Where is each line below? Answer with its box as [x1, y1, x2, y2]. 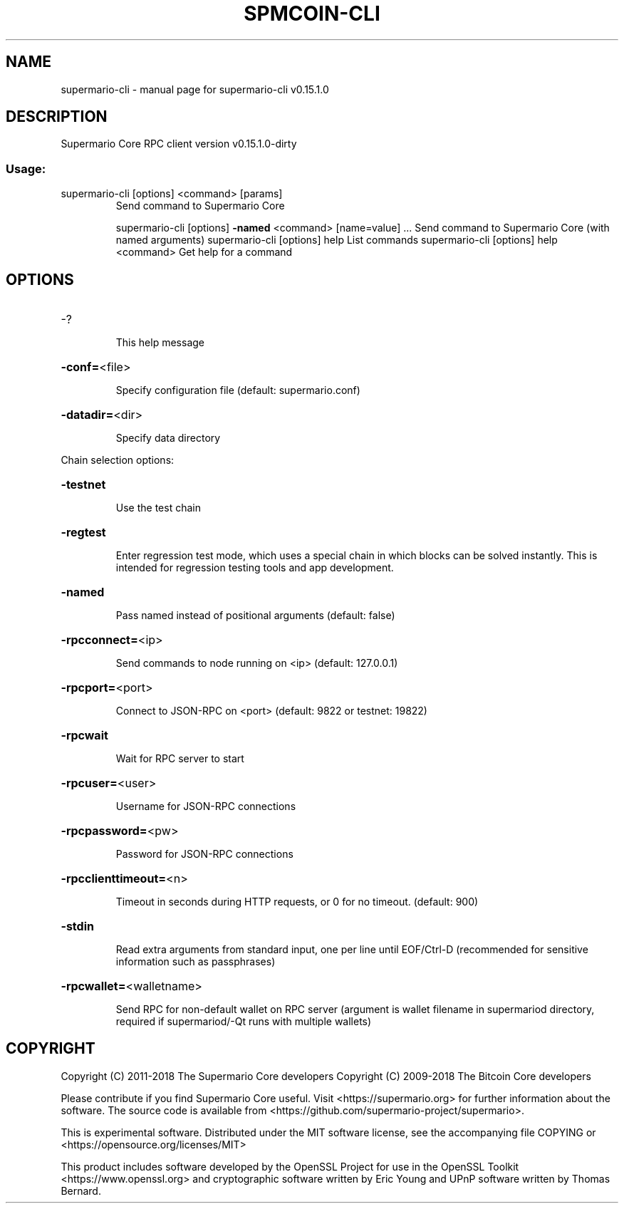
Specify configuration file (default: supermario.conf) [115, 384, 360, 397]
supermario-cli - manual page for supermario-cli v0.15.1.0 [61, 83, 329, 95]
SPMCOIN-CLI [244, 1, 380, 26]
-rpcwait [61, 728, 108, 743]
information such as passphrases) [115, 955, 276, 968]
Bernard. [61, 1184, 101, 1197]
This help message [115, 336, 204, 349]
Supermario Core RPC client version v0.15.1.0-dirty [61, 137, 297, 150]
